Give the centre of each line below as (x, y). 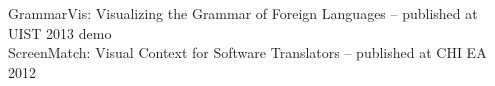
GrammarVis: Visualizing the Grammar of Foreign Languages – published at (243, 13)
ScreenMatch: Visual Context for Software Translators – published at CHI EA (247, 52)
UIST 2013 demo (60, 32)
